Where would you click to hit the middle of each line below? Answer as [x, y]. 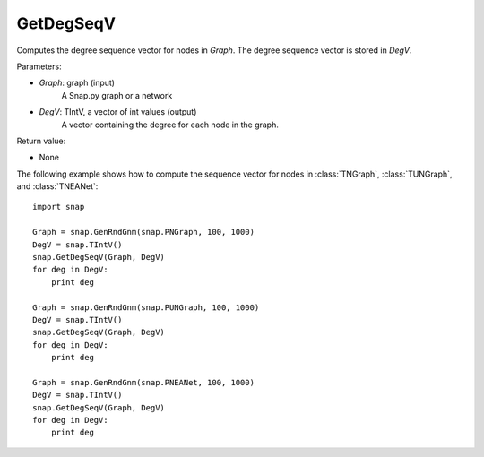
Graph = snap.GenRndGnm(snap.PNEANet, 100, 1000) [144, 382]
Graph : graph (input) [77, 83]
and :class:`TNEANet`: [57, 186]
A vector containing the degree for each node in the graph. [170, 125]
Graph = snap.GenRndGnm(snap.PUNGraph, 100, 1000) [146, 307]
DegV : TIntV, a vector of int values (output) [118, 112]
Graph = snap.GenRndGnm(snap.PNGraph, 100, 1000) [144, 232]
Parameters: [39, 66]
